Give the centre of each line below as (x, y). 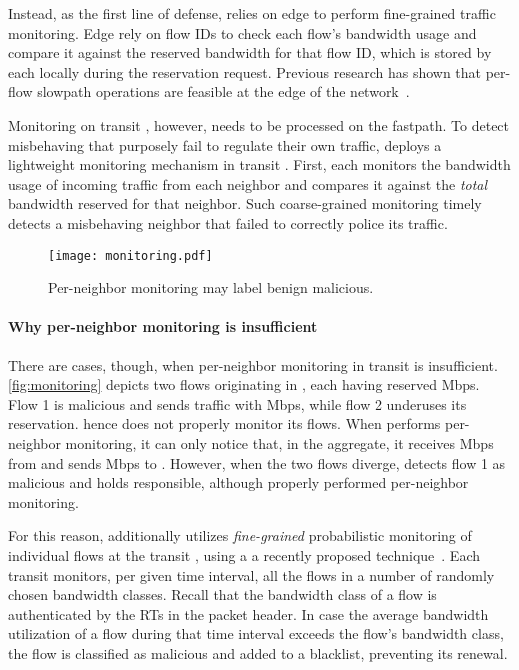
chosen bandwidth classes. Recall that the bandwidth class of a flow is (222, 594)
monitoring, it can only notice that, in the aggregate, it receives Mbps (279, 442)
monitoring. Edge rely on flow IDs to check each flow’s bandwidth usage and (242, 32)
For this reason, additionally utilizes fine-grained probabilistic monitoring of (240, 535)
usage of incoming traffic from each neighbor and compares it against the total (248, 183)
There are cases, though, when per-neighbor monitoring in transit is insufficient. (253, 364)
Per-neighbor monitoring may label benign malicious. (211, 287)
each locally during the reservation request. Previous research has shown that (245, 71)
